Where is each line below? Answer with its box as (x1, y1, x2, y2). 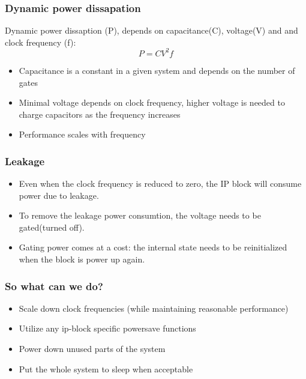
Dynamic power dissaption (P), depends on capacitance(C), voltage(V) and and (5, 24, 298, 37)
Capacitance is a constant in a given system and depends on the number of (19, 64, 295, 76)
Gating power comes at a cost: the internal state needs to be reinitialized (19, 241, 287, 253)
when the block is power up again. (19, 253, 145, 265)
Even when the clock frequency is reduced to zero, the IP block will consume (19, 177, 302, 190)
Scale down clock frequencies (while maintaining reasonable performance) (19, 302, 289, 314)
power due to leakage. (19, 189, 99, 201)
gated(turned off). (19, 220, 85, 233)
